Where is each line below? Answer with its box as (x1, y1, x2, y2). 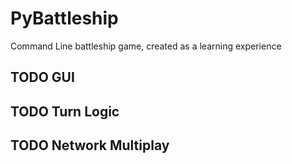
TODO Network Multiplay (10, 137, 170, 154)
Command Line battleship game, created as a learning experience (10, 40, 282, 52)
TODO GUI (10, 69, 75, 86)
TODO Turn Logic (10, 103, 120, 120)
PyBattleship (10, 7, 119, 30)
